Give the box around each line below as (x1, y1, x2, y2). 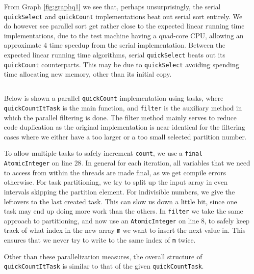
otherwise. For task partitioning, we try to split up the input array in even (4, 177, 228, 187)
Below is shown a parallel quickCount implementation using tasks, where (4, 93, 224, 103)
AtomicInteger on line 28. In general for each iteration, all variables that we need (4, 158, 251, 168)
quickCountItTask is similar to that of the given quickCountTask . (4, 261, 204, 271)
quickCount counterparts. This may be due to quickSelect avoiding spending (4, 59, 239, 69)
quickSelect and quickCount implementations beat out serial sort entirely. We (4, 11, 243, 21)
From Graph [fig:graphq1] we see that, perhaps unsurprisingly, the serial (4, 1, 221, 11)
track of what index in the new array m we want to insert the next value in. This (4, 225, 246, 235)
